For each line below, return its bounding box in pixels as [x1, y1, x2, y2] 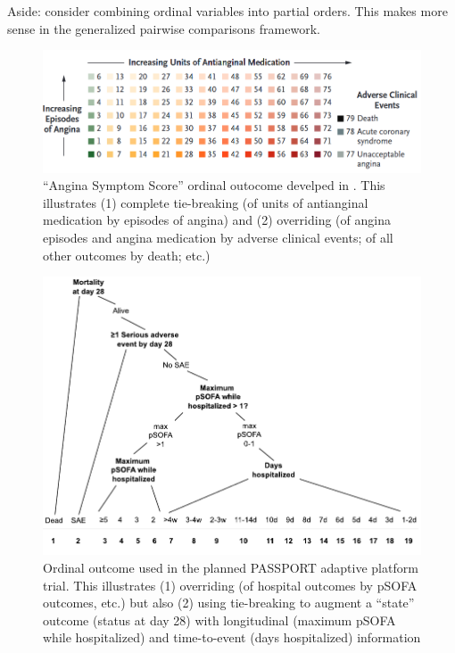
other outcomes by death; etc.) [43, 245, 211, 264]
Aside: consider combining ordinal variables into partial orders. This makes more [7, 2, 448, 20]
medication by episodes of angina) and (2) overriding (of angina [43, 211, 391, 229]
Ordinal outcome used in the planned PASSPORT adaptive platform [43, 558, 418, 576]
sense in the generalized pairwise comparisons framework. [7, 19, 320, 37]
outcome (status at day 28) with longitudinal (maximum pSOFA [43, 610, 396, 629]
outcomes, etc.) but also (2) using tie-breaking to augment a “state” [43, 593, 415, 612]
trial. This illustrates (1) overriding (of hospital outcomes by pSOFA [43, 575, 418, 594]
